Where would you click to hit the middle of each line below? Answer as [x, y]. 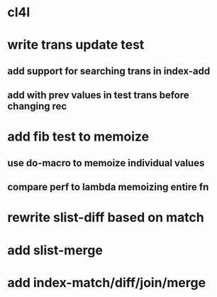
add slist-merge [55, 250]
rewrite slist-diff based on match [106, 218]
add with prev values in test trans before [98, 96]
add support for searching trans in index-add [109, 71]
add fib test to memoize [78, 137]
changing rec [37, 106]
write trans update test [76, 45]
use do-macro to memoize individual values [106, 163]
